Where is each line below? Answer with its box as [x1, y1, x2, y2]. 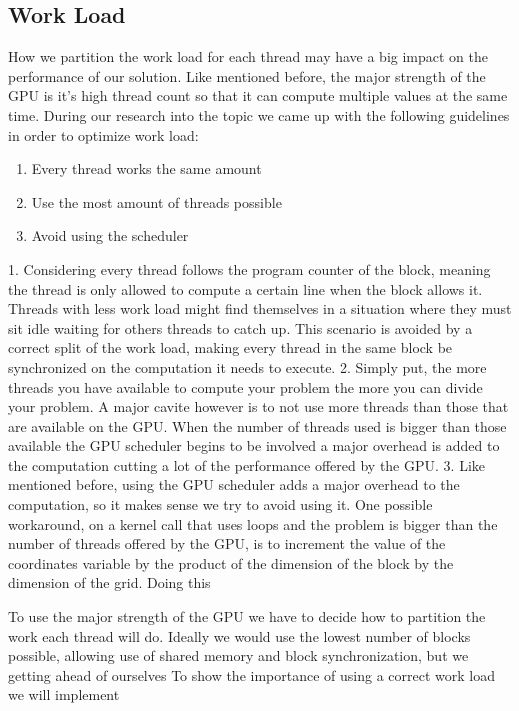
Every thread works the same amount [31, 158, 262, 179]
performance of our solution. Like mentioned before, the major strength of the [8, 65, 486, 86]
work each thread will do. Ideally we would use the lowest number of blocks [8, 625, 471, 646]
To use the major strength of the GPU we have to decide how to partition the [8, 606, 486, 627]
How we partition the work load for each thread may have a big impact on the [8, 46, 489, 67]
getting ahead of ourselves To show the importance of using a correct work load [8, 664, 495, 685]
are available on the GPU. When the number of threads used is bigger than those [8, 415, 507, 436]
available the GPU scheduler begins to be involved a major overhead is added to [8, 435, 500, 456]
